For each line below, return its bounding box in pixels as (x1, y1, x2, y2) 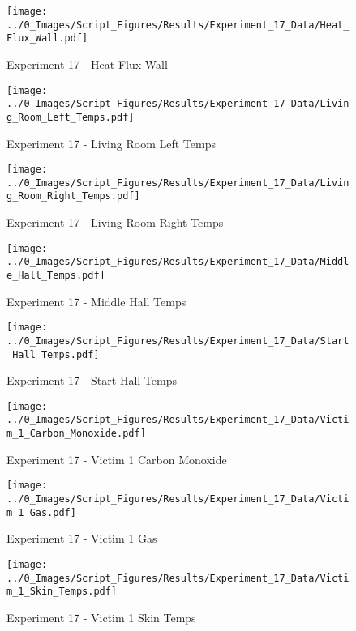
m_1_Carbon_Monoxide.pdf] (6, 428, 146, 440)
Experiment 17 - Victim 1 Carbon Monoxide (6, 450, 227, 467)
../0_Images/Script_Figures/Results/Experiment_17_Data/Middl (6, 256, 350, 268)
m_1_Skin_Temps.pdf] (6, 586, 118, 598)
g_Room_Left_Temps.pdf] (6, 111, 135, 123)
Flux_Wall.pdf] (6, 32, 88, 45)
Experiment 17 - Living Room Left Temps (6, 134, 216, 151)
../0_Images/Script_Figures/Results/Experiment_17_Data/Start (6, 335, 350, 347)
